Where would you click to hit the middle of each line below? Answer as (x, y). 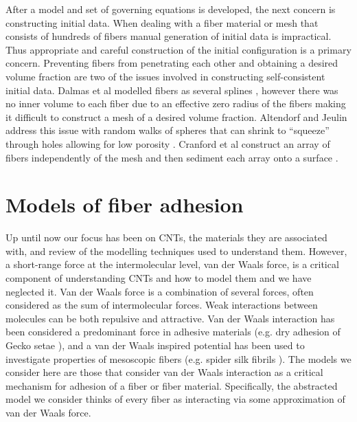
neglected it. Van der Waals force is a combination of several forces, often (160, 291)
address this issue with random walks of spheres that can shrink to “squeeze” (168, 130)
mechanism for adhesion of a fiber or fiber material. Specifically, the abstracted (172, 385)
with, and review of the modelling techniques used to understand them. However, (176, 251)
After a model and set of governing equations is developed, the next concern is (171, 9)
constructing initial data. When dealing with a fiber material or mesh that (162, 22)
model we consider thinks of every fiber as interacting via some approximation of (175, 399)
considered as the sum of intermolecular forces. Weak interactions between (162, 305)
